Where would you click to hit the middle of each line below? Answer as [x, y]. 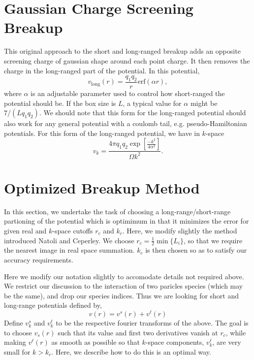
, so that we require [213, 240]
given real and [25, 230]
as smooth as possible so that [95, 342]
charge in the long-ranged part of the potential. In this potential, [102, 70]
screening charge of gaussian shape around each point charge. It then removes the [127, 60]
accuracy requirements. [39, 260]
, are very [227, 342]
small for [17, 351]
